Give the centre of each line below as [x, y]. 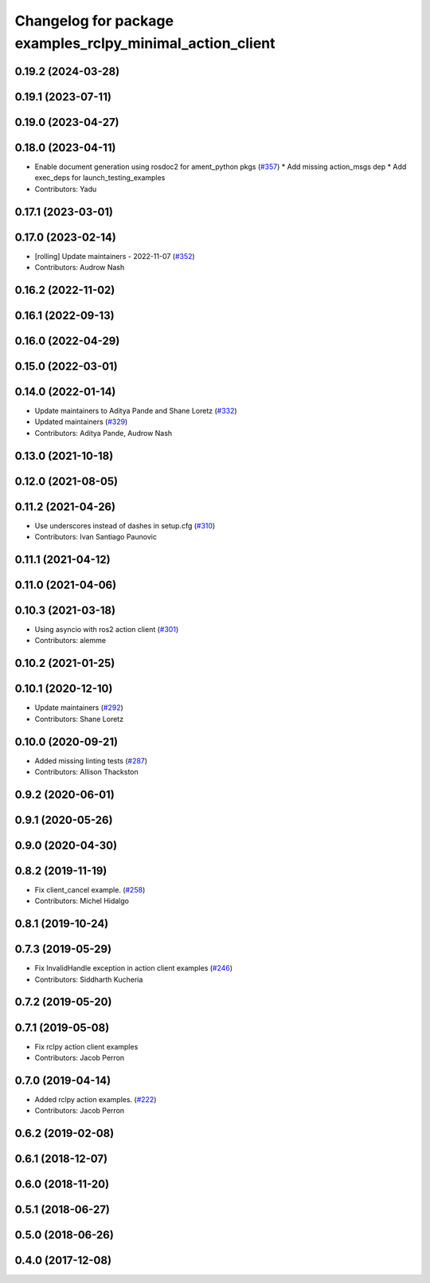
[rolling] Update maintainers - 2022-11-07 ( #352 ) [115, 256]
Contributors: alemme [70, 641]
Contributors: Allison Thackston [86, 772]
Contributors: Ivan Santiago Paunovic [96, 537]
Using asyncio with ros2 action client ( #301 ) [107, 630]
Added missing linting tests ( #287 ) [91, 760]
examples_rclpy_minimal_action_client [145, 43]
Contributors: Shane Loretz [79, 719]
